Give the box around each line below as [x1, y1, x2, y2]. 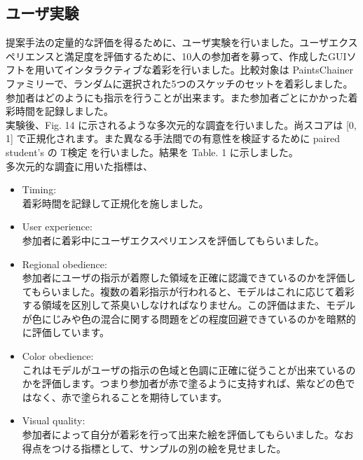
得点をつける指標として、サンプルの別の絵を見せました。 [22, 440, 287, 455]
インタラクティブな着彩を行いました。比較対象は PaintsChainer [64, 62, 354, 77]
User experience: [22, 219, 93, 234]
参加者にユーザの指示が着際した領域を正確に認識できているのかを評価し [22, 270, 356, 285]
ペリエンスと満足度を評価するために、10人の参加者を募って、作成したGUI [6, 48, 347, 63]
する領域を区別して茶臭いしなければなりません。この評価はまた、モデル [22, 298, 355, 312]
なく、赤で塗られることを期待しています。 [32, 389, 227, 404]
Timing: [22, 182, 57, 197]
